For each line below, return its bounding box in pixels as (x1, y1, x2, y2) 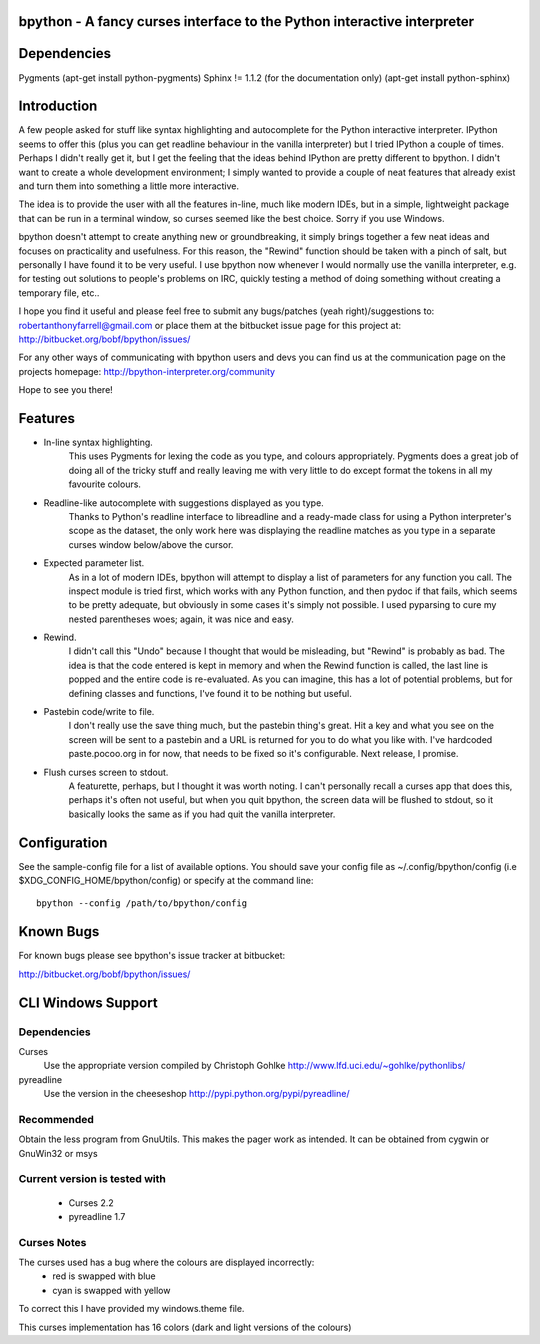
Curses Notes (18, 1235, 87, 1249)
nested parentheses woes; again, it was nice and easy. (68, 613, 294, 625)
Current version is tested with (18, 1172, 167, 1186)
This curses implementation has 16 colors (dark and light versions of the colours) (18, 1321, 352, 1333)
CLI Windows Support (18, 994, 159, 1011)
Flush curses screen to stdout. (43, 766, 169, 778)
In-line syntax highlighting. (43, 436, 154, 448)
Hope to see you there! (18, 384, 114, 396)
